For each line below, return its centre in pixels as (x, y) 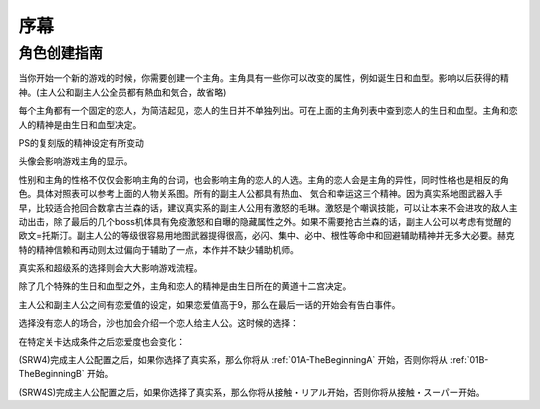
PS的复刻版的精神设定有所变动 (81, 142)
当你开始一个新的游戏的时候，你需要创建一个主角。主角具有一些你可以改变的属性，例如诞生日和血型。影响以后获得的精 (263, 78)
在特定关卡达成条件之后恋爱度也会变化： (101, 341)
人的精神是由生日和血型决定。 (80, 124)
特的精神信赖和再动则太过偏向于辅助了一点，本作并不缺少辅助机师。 (158, 249)
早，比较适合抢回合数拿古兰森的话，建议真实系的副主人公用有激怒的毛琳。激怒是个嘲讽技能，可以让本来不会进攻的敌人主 (268, 207)
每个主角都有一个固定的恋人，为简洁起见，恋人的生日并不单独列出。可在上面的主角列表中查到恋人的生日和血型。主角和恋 (268, 111)
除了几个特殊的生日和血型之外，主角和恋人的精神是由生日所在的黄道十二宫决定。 (185, 286)
